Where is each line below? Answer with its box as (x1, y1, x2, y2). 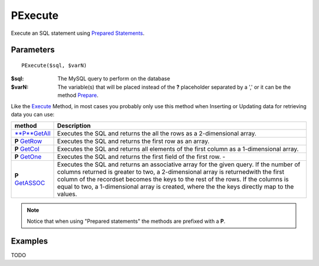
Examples (11, 236, 48, 246)
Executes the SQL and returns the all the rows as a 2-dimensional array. (57, 129, 257, 138)
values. (57, 190, 77, 198)
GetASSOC (14, 179, 45, 187)
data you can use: (11, 111, 55, 118)
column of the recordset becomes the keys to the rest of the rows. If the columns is (57, 175, 289, 183)
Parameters (11, 45, 55, 55)
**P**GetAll (14, 129, 51, 138)
